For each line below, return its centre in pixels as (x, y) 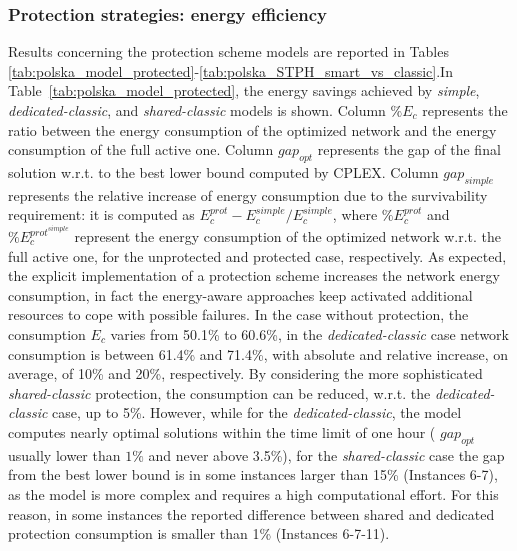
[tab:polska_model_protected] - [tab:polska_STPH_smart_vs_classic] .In (230, 70)
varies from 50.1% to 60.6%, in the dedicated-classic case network (309, 334)
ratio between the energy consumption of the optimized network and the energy (252, 129)
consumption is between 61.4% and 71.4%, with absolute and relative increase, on (258, 353)
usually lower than (64, 454)
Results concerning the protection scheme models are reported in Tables (228, 51)
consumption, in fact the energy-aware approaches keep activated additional (240, 294)
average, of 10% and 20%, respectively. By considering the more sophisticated (245, 373)
